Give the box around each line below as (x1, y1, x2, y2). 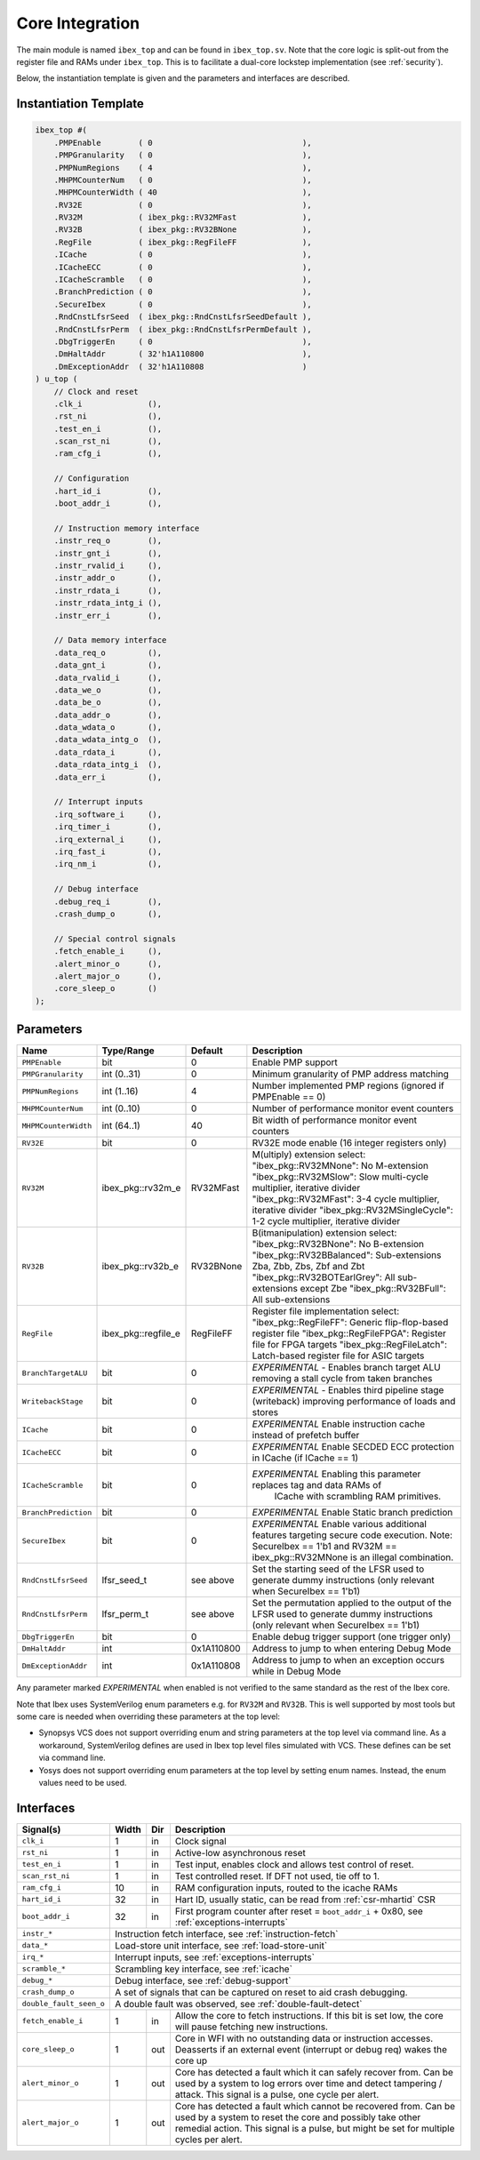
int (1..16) (101, 1085, 139, 1098)
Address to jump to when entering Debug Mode (252, 1643, 452, 1655)
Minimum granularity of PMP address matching (252, 1068, 449, 1080)
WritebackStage (21, 1396, 84, 1406)
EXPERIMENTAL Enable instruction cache (252, 1418, 426, 1430)
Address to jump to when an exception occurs (252, 1654, 444, 1667)
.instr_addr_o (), (53, 573, 163, 583)
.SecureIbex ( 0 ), (53, 299, 312, 309)
